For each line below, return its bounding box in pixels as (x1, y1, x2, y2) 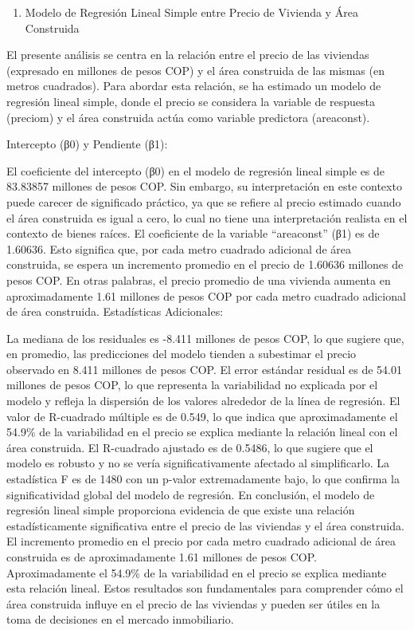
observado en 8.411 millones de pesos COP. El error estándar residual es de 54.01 (6, 360, 402, 377)
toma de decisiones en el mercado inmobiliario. (6, 611, 234, 628)
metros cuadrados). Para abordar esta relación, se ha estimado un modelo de (6, 77, 381, 94)
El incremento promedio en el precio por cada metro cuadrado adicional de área (6, 533, 396, 549)
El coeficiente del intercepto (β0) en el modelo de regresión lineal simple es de (6, 162, 385, 179)
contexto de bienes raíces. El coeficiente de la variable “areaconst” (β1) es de (6, 225, 380, 242)
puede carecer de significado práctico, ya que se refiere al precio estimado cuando (6, 193, 401, 210)
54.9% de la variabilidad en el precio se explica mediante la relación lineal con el (6, 423, 398, 440)
